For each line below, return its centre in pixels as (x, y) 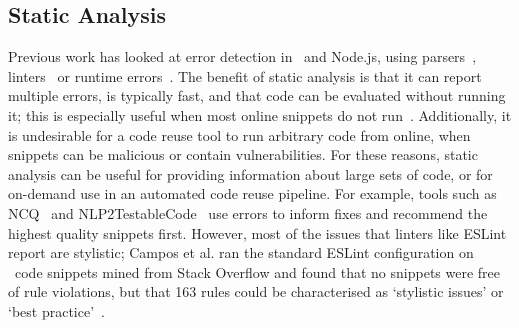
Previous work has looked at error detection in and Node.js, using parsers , (242, 56)
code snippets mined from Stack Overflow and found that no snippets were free (257, 271)
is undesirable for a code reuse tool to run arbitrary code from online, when (239, 134)
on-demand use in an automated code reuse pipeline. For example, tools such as (252, 193)
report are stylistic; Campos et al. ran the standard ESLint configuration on (241, 252)
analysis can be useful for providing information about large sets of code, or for (250, 173)
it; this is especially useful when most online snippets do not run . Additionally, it (260, 114)
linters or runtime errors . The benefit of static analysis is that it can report (245, 75)
